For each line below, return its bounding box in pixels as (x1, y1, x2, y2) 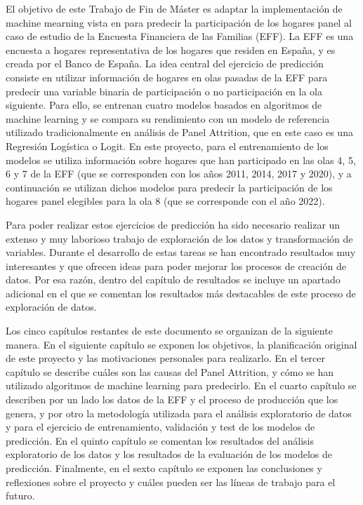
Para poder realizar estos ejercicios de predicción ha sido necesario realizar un (6, 217, 341, 231)
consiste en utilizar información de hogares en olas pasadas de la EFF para (6, 69, 328, 84)
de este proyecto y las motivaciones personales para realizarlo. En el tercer (6, 351, 326, 365)
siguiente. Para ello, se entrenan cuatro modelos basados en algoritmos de (6, 97, 322, 112)
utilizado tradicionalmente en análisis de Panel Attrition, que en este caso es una (6, 125, 353, 140)
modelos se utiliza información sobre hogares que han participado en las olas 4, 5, (6, 152, 356, 167)
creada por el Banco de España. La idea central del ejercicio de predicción (6, 56, 324, 71)
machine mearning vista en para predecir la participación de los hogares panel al (6, 15, 352, 29)
